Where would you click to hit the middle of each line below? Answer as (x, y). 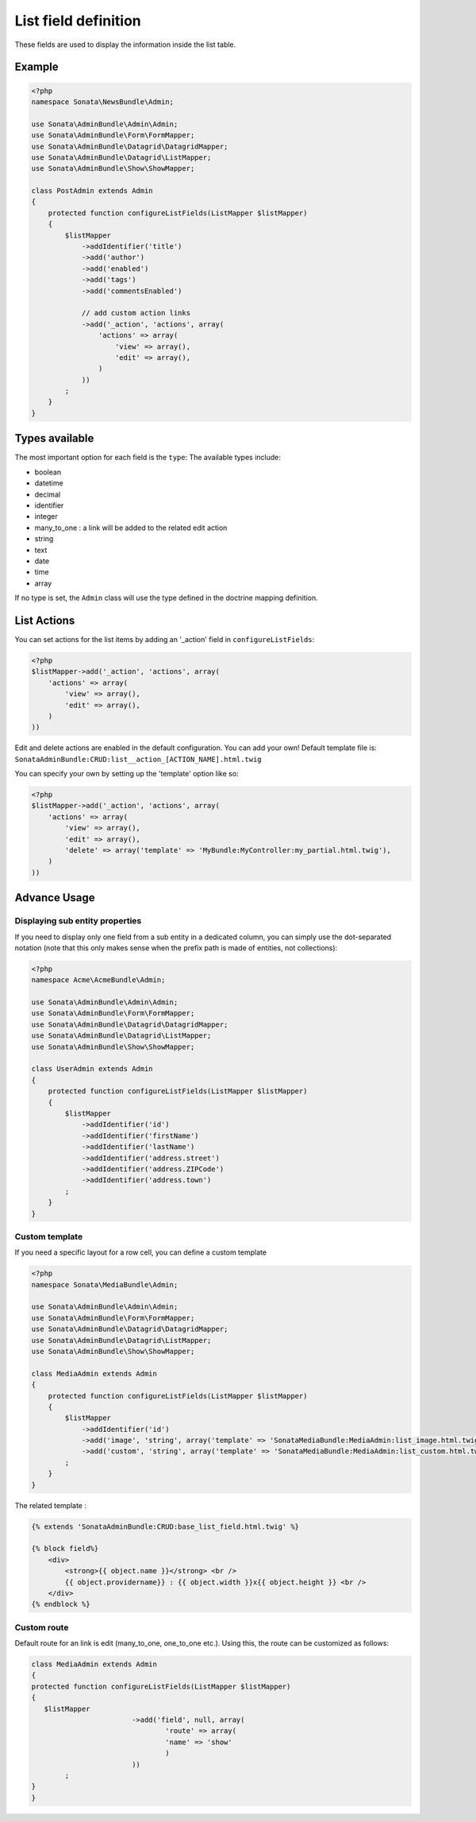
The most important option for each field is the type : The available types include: (148, 458)
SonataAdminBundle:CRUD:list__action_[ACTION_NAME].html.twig (138, 759)
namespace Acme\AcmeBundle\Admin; (98, 980)
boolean (48, 472)
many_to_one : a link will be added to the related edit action (131, 528)
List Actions (45, 620)
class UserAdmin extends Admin (92, 1069)
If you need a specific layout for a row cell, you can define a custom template (141, 1252)
